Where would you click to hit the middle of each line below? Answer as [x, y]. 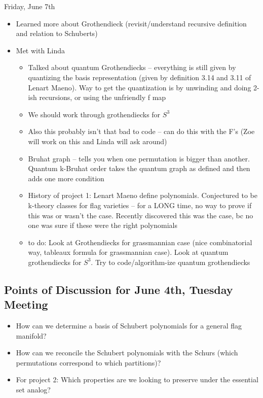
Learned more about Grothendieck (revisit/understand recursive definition [131, 23]
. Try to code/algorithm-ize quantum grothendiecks [171, 262]
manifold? [31, 335]
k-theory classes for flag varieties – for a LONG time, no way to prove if [140, 205]
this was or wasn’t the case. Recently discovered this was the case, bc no [141, 215]
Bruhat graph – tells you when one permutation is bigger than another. [139, 158]
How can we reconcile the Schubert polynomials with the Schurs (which [127, 353]
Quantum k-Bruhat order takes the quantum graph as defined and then [139, 168]
